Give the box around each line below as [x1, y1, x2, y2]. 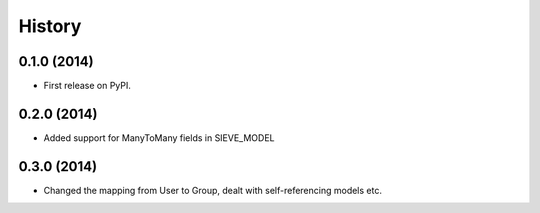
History [18, 15, 82, 37]
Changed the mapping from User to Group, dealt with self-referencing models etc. [43, 184, 382, 196]
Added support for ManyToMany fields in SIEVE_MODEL [43, 131, 275, 144]
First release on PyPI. [43, 80, 132, 92]
